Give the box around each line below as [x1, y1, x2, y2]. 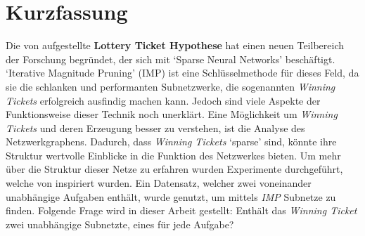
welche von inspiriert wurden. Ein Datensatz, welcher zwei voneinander [6, 176, 312, 190]
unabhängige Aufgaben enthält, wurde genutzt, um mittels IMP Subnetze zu [6, 189, 336, 204]
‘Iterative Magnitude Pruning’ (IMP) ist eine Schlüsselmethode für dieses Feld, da [6, 65, 359, 80]
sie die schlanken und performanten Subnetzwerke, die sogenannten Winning [6, 79, 335, 93]
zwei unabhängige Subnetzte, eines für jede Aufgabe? [6, 216, 234, 231]
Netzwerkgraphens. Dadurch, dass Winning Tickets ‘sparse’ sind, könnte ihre [6, 134, 337, 149]
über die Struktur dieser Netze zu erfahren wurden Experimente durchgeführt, [6, 162, 343, 176]
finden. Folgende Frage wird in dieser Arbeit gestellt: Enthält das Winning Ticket [6, 203, 357, 218]
